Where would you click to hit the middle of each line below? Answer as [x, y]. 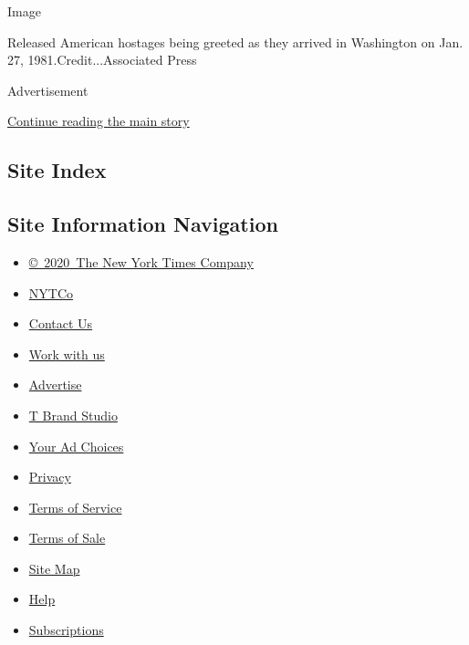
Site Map [54, 568]
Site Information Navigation [143, 224]
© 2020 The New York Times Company [141, 261]
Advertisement [48, 90]
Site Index [57, 170]
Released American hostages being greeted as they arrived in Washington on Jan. [235, 42]
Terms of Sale [67, 538]
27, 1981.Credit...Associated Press [102, 60]
